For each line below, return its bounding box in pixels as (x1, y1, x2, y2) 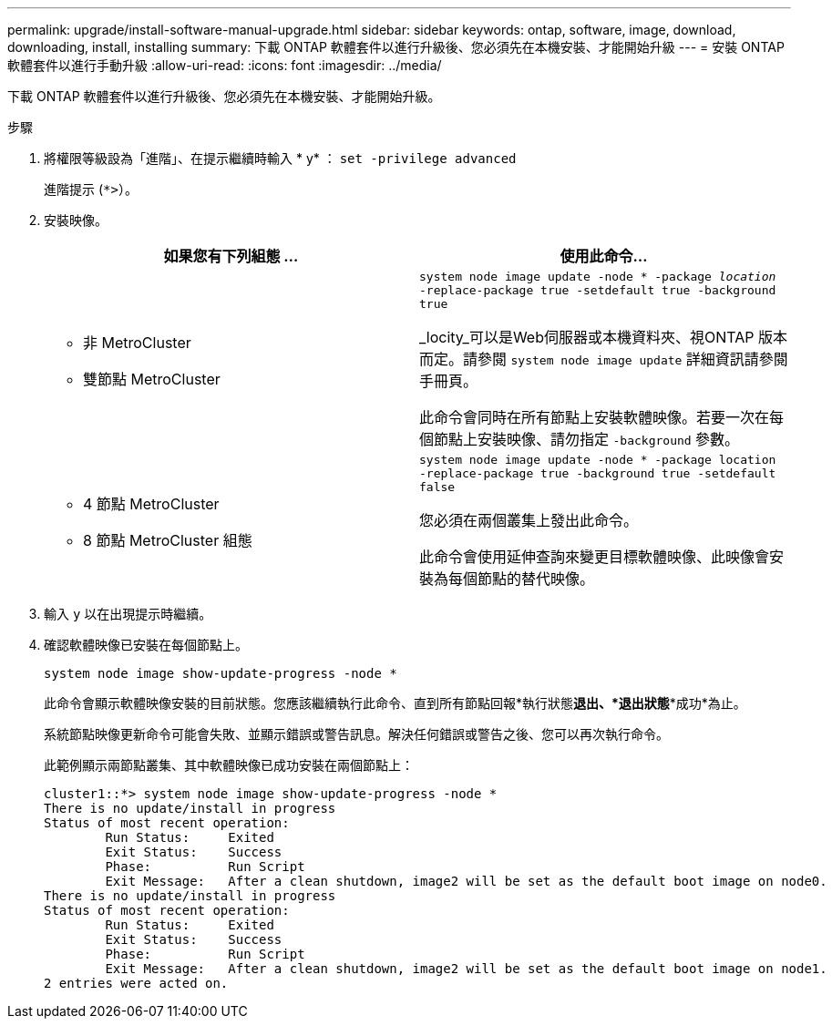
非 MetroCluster (83, 333, 191, 352)
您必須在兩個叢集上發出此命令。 (419, 511, 639, 529)
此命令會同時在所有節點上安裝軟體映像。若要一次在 (419, 408, 770, 426)
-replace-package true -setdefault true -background (419, 283, 776, 297)
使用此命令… (560, 247, 648, 265)
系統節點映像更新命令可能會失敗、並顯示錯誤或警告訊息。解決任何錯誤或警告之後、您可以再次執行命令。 (44, 726, 669, 742)
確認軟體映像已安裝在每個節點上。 (44, 637, 248, 652)
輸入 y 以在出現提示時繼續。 (44, 606, 212, 621)
